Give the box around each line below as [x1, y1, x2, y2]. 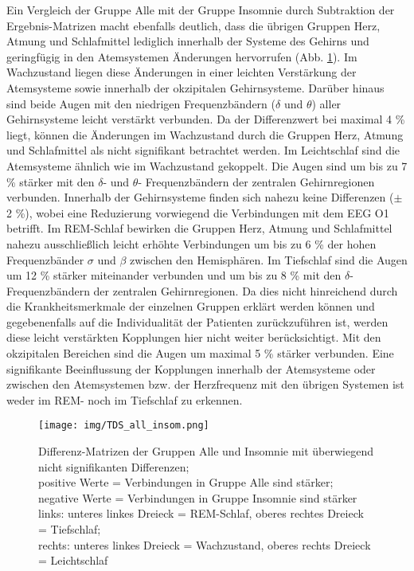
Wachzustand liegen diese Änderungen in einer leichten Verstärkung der [6, 64, 357, 80]
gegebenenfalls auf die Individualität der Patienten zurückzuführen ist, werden [6, 313, 389, 330]
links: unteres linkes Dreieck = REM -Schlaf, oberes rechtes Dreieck [38, 505, 364, 522]
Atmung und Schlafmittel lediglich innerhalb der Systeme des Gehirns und [6, 33, 369, 49]
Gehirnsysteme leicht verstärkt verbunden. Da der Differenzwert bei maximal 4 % [6, 111, 405, 127]
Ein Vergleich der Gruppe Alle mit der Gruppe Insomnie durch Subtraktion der [6, 2, 395, 18]
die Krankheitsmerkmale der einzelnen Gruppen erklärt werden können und [6, 298, 375, 315]
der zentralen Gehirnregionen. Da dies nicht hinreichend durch [93, 282, 398, 299]
